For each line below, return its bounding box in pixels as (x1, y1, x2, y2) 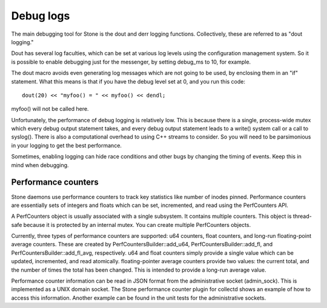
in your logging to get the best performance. (11, 142, 122, 149)
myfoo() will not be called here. (11, 105, 89, 113)
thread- (292, 212, 312, 220)
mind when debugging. (11, 161, 69, 169)
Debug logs (11, 9, 70, 22)
